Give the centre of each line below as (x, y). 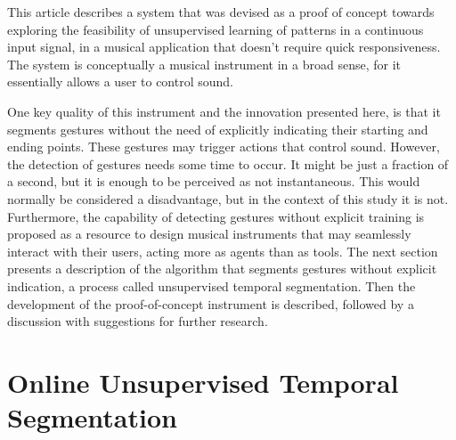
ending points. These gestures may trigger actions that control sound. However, (224, 147)
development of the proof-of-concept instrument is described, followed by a (211, 303)
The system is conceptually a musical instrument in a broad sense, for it (204, 64)
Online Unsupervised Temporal (203, 382)
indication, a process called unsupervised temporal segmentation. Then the (212, 285)
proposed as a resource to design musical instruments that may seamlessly (209, 234)
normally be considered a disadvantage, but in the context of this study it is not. (228, 198)
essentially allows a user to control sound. (121, 81)
